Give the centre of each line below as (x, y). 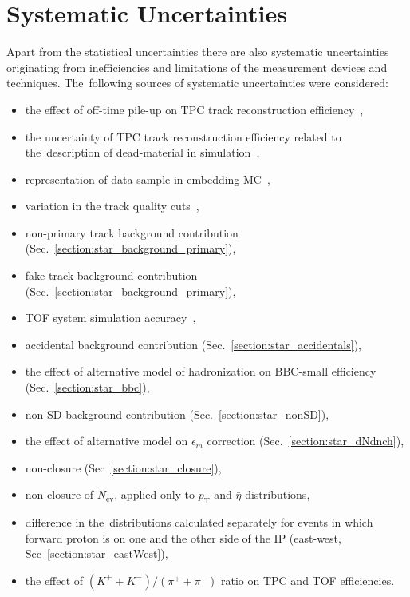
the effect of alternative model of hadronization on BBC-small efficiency (201, 371)
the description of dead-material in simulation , (142, 152)
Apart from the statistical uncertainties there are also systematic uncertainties (198, 52)
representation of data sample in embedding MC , (148, 179)
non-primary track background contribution (132, 232)
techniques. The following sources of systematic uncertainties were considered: (197, 83)
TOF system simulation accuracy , (110, 318)
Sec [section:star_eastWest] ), (97, 553)
